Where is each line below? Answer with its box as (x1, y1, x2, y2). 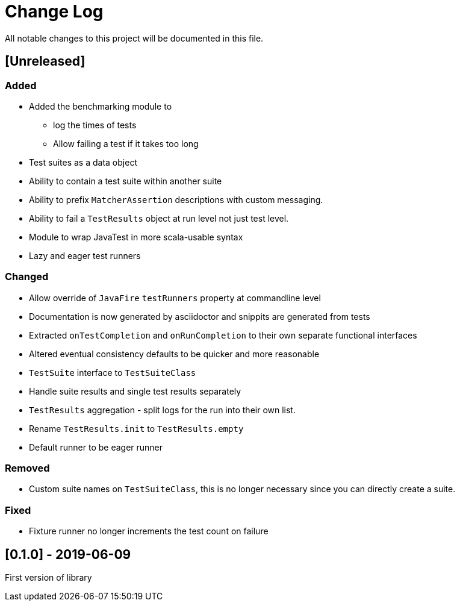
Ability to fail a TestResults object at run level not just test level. (29, 213, 289, 223)
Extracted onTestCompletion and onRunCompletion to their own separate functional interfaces (29, 330, 417, 340)
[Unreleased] (5, 54, 85, 69)
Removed (5, 462, 50, 475)
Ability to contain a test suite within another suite (29, 175, 222, 186)
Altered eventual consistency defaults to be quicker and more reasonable (29, 348, 320, 359)
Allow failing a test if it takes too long (53, 138, 199, 149)
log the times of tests (53, 119, 137, 130)
